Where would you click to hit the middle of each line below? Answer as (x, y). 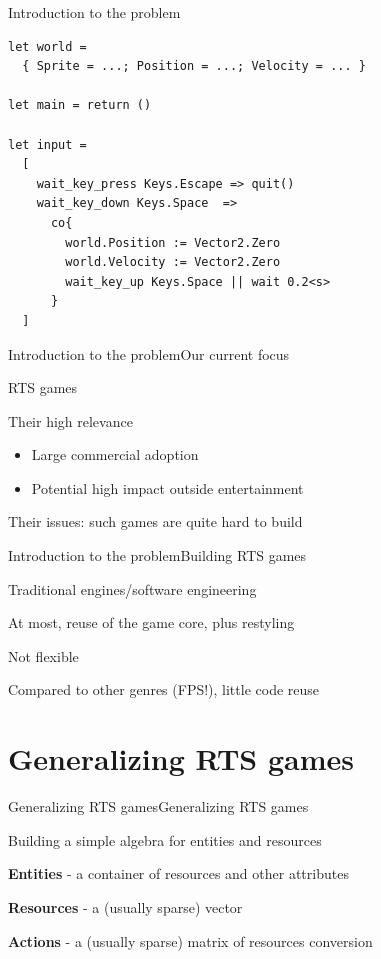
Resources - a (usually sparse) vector (125, 906)
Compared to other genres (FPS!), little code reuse (164, 689)
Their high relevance (70, 420)
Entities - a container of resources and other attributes (178, 873)
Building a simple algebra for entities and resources (165, 839)
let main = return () (80, 105)
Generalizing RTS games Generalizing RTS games (158, 806)
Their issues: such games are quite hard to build (155, 521)
